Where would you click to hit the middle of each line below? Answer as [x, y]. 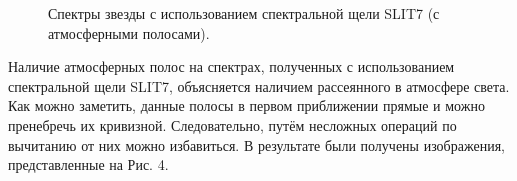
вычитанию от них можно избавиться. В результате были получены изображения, [256, 144]
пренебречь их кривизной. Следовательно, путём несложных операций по [232, 124]
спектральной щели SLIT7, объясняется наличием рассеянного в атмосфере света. [259, 85]
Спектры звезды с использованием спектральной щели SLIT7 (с [244, 13]
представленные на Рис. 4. [88, 164]
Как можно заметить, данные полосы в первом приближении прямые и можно [246, 105]
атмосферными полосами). [129, 32]
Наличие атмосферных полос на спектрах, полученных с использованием [231, 66]
